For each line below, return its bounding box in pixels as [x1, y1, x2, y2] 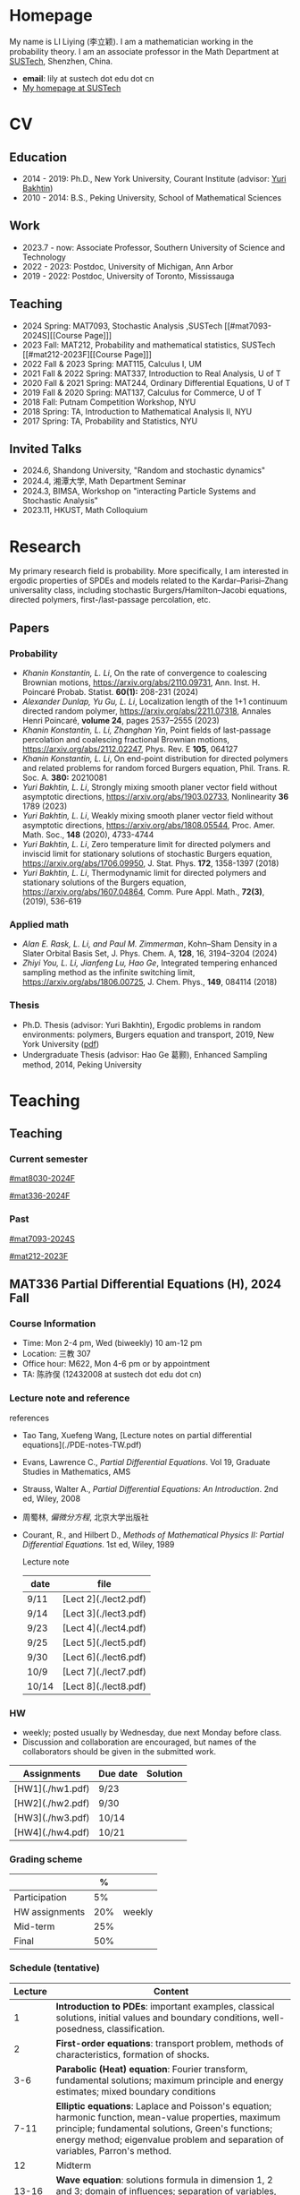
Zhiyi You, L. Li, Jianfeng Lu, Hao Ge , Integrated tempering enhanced [21, 957, 278, 968]
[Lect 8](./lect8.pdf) [62, 1680, 147, 1693]
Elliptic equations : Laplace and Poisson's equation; [55, 2099, 272, 2112]
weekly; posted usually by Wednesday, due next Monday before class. [21, 1728, 282, 1738]
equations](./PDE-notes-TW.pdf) [21, 1439, 142, 1450]
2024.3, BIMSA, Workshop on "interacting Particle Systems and [21, 485, 256, 497]
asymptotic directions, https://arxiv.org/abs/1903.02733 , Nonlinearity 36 [21, 792, 289, 802]
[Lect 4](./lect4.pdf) [62, 1622, 147, 1634]
